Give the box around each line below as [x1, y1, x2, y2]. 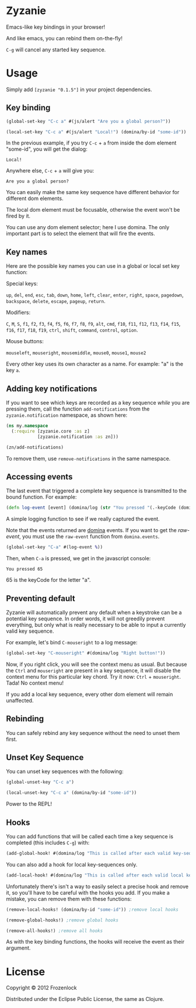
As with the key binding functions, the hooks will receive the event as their [6, 938, 185, 945]
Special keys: [6, 280, 38, 287]
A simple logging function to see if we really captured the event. [6, 516, 160, 523]
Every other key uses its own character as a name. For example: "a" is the [6, 361, 184, 368]
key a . [6, 367, 20, 374]
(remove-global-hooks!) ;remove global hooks [6, 917, 118, 923]
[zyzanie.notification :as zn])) [37, 434, 118, 440]
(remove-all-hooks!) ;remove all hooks [6, 928, 103, 934]
